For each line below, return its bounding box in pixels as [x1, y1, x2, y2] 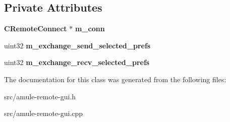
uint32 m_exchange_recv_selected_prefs [4, 57, 150, 68]
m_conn [75, 23, 105, 34]
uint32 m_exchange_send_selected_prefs [4, 40, 151, 50]
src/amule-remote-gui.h [4, 91, 76, 101]
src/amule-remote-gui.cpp [4, 108, 83, 118]
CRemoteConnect [4, 23, 67, 34]
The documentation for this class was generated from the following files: [4, 74, 226, 84]
